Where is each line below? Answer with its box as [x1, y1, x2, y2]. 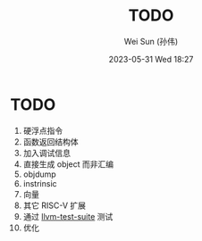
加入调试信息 [22, 147, 71, 158]
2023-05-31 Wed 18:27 [108, 54, 194, 64]
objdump [22, 169, 56, 179]
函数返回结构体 [22, 136, 79, 147]
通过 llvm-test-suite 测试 [22, 211, 114, 221]
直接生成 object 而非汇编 [22, 158, 114, 170]
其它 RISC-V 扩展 [22, 200, 87, 211]
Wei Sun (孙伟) [123, 36, 179, 46]
